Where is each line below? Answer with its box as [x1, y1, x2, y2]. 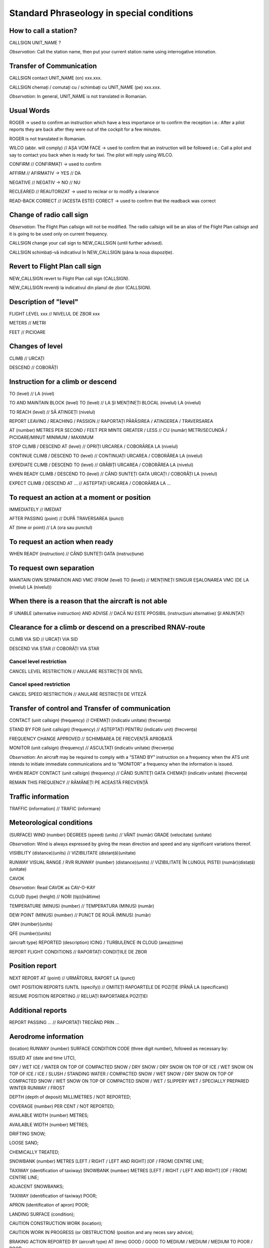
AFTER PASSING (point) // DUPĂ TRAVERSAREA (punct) [9, 516, 124, 522]
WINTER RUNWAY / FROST [9, 1085, 65, 1091]
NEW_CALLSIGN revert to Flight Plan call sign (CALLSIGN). [9, 275, 130, 282]
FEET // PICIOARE [9, 329, 46, 335]
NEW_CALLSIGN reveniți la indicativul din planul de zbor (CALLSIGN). [9, 285, 152, 291]
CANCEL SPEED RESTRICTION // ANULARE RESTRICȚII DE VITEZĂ [9, 691, 147, 697]
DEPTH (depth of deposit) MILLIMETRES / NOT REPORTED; [9, 1094, 132, 1100]
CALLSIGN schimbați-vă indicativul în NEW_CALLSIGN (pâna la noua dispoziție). [9, 249, 174, 255]
